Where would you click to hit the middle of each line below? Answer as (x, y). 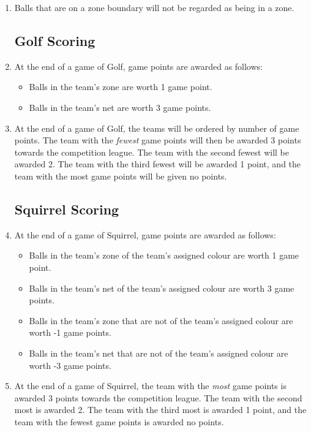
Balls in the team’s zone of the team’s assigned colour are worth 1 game (164, 255)
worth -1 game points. (70, 332)
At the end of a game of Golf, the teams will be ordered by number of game (157, 128)
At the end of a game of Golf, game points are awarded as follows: (138, 66)
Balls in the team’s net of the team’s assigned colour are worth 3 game (162, 288)
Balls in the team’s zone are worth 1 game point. (121, 87)
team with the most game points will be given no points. (121, 176)
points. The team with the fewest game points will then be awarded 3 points (158, 140)
